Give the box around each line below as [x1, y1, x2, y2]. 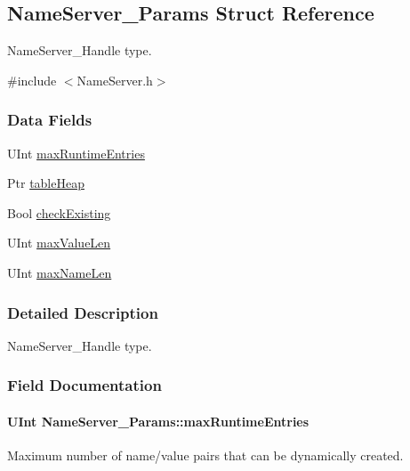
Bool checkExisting [7, 203, 111, 222]
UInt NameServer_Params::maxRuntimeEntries [7, 411, 310, 430]
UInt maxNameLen [7, 263, 112, 281]
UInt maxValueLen [7, 233, 111, 252]
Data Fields [7, 109, 92, 131]
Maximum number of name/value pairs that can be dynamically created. [7, 446, 404, 465]
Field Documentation [7, 374, 162, 396]
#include [7, 70, 57, 89]
